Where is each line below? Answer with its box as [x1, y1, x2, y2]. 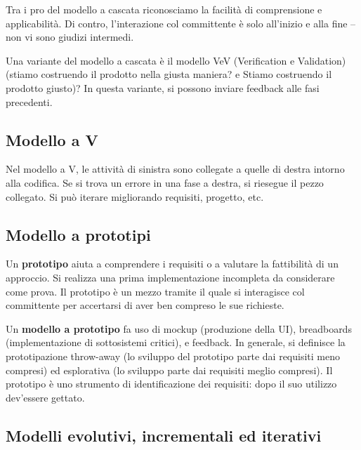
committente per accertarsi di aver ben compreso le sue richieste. [6, 298, 284, 312]
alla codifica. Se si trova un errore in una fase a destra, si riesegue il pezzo [6, 175, 324, 190]
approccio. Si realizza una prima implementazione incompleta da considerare [6, 270, 335, 284]
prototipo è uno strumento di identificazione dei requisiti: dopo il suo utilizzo [6, 376, 337, 391]
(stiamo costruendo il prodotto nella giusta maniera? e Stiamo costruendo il [6, 67, 332, 81]
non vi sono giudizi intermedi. [6, 29, 134, 44]
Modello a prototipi [6, 223, 151, 245]
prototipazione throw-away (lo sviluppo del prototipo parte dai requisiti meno [6, 348, 341, 363]
